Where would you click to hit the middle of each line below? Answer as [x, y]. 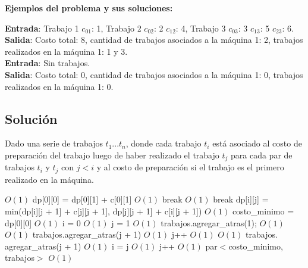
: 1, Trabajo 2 [117, 28]
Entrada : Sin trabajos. [48, 63]
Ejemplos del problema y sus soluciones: [89, 8]
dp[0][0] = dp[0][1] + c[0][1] [82, 199]
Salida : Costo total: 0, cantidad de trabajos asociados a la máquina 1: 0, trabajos [154, 74]
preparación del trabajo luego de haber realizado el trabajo [112, 155]
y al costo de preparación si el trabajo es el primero [190, 167]
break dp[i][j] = [241, 199]
